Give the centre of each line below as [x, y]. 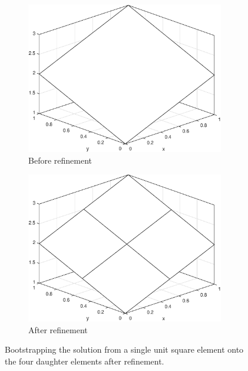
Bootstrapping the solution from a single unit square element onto [124, 349]
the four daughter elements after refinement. [85, 361]
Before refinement [60, 160]
